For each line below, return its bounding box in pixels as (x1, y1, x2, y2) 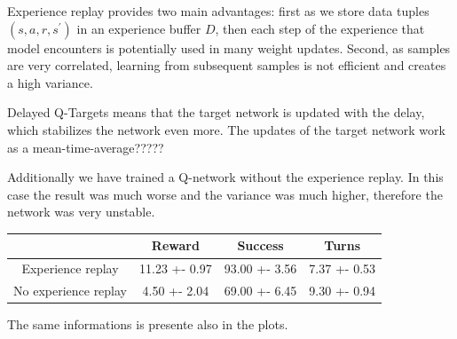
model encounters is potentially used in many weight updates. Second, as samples (7, 38, 451, 57)
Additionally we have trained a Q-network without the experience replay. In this (7, 168, 444, 186)
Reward (151, 236, 200, 255)
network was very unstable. (7, 202, 155, 221)
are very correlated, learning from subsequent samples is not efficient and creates (7, 56, 446, 75)
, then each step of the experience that (215, 19, 425, 37)
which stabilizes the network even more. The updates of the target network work (7, 120, 445, 138)
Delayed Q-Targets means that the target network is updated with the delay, (7, 103, 425, 122)
